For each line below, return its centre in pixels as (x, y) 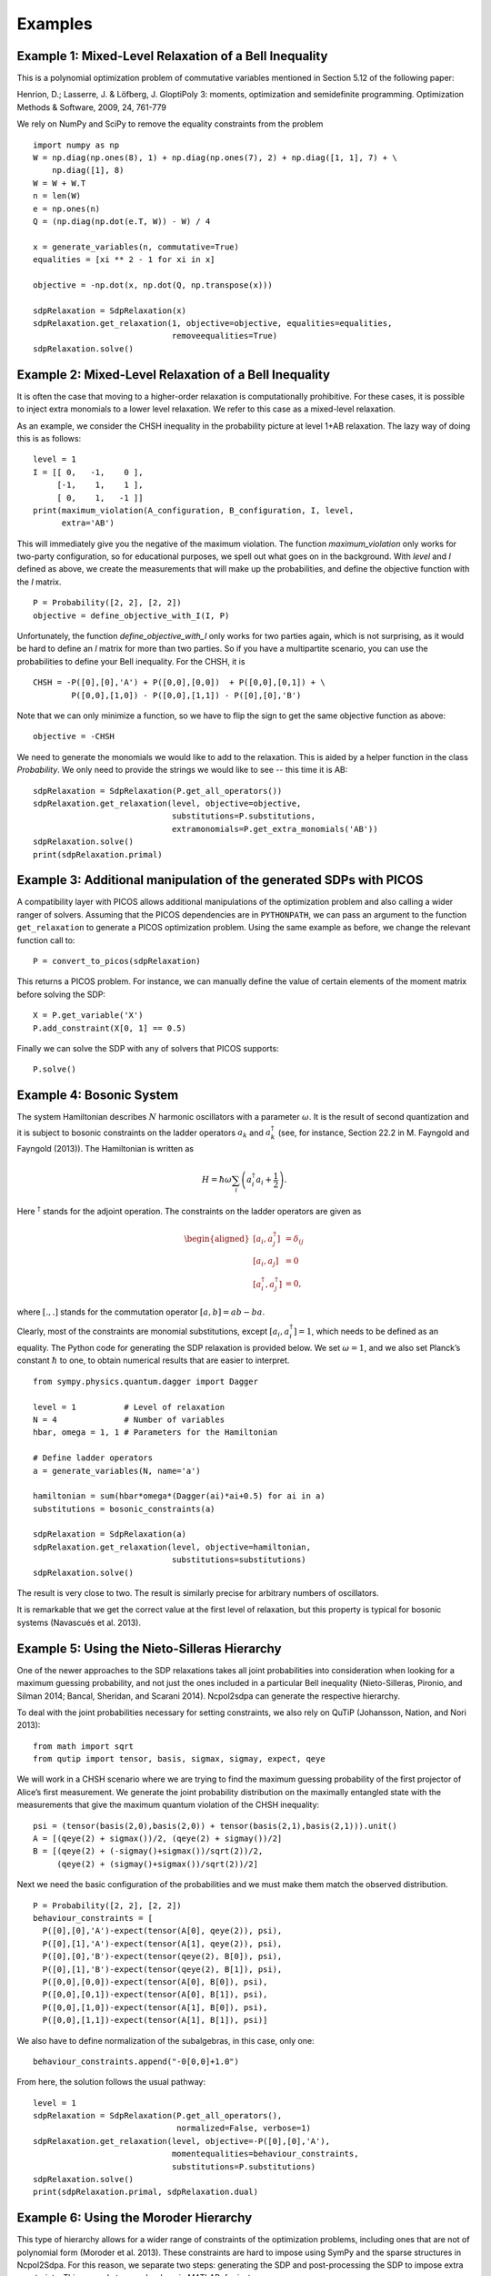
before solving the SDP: (61, 994)
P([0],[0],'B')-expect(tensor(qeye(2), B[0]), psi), (162, 1956)
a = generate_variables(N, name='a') (117, 1471)
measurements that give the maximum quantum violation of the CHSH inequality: (168, 1805)
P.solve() (55, 1069)
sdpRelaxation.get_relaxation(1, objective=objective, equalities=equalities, (213, 324)
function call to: (46, 940)
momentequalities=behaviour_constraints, (265, 2154)
